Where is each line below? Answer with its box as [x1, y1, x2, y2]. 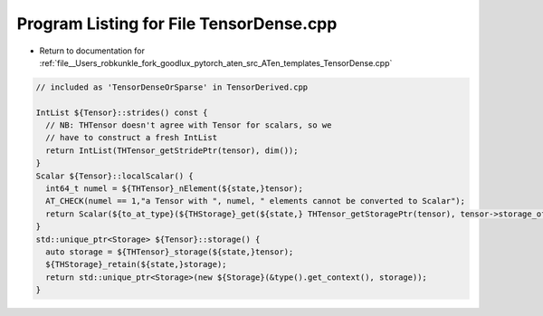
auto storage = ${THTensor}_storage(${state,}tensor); [45, 247, 294, 257]
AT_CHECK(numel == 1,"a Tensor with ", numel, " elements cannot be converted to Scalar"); [45, 196, 466, 206]
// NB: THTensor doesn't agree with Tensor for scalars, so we [45, 120, 332, 130]
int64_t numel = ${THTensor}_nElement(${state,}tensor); [45, 184, 303, 194]
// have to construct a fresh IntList [45, 132, 217, 143]
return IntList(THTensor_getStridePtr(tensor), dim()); [45, 145, 299, 156]
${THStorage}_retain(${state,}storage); [45, 259, 227, 270]
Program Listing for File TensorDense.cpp [16, 14, 338, 34]
